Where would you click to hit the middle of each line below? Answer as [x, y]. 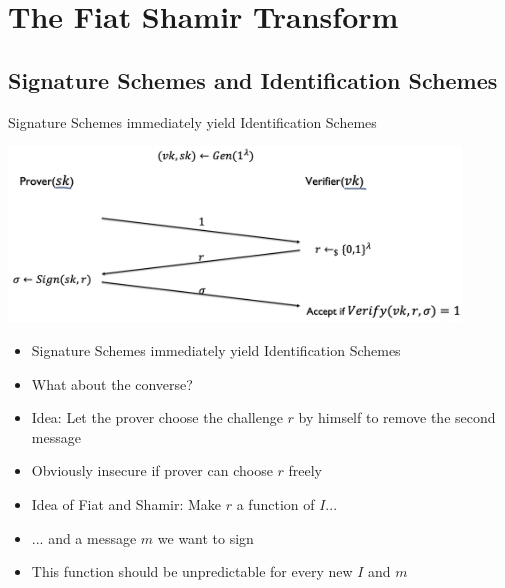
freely [305, 470]
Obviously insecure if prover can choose [152, 470]
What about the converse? [112, 383]
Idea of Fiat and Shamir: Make [126, 504]
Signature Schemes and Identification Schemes [253, 79]
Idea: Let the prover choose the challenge [157, 417]
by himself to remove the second [397, 417]
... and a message [84, 537]
